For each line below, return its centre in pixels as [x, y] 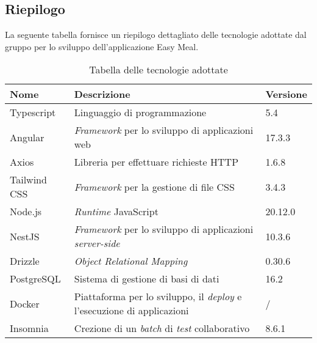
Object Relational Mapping [131, 261]
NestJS [25, 236]
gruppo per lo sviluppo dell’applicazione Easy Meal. [102, 46]
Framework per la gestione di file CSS [154, 186]
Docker [25, 303]
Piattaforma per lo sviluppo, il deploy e [158, 297]
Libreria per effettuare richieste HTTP [156, 162]
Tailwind [28, 180]
